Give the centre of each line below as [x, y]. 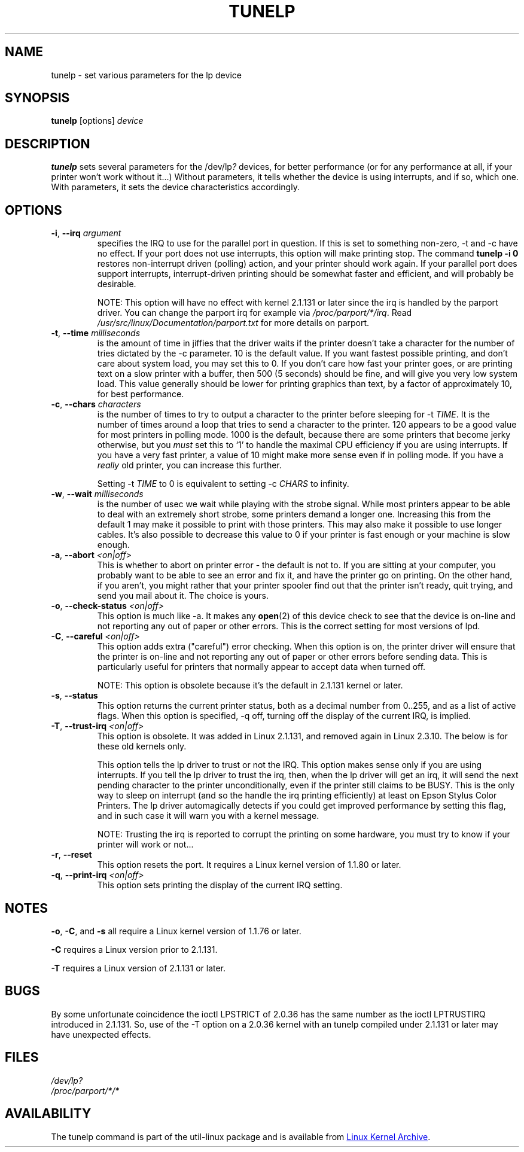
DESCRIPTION [48, 144]
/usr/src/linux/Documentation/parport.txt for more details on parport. [233, 323]
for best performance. [141, 394]
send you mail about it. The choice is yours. [183, 596]
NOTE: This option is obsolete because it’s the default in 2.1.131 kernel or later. [250, 685]
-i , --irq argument [86, 233]
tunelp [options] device [97, 121]
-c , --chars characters [96, 404]
